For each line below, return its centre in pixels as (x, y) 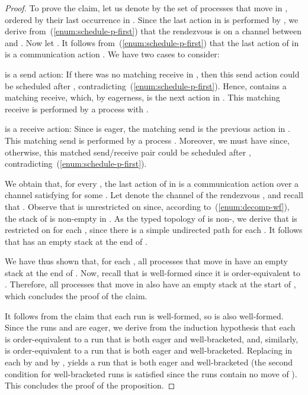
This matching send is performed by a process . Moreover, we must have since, (147, 140)
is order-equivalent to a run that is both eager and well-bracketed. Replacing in (149, 350)
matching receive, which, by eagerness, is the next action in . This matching (142, 97)
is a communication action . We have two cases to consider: (112, 54)
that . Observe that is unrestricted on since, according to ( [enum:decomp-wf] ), (147, 206)
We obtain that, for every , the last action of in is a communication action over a (152, 183)
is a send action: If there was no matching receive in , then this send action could (152, 74)
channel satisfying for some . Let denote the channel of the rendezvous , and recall (154, 195)
